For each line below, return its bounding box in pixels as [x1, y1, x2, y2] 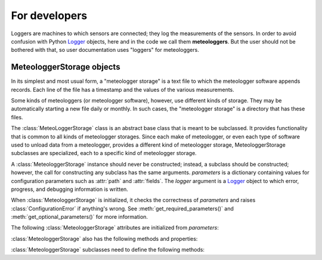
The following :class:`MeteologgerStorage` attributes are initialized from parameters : [11, 224, 219, 231]
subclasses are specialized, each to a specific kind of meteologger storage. [11, 150, 197, 157]
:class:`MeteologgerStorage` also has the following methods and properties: [11, 235, 198, 242]
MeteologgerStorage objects [11, 62, 120, 72]
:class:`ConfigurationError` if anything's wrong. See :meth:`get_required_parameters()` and [11, 205, 234, 212]
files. [11, 113, 23, 120]
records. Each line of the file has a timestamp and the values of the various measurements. [11, 86, 235, 93]
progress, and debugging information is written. [11, 185, 128, 193]
